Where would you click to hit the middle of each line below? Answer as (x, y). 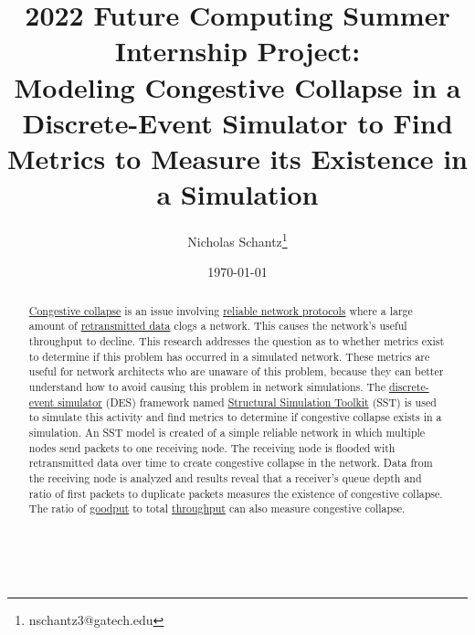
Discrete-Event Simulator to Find (237, 122)
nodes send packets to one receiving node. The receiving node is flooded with (212, 447)
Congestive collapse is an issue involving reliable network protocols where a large (221, 310)
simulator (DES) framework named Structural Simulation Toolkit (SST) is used (247, 402)
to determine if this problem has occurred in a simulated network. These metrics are (229, 356)
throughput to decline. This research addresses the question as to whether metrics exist (237, 341)
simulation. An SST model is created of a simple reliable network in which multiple (227, 432)
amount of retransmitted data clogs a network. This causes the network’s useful (218, 326)
